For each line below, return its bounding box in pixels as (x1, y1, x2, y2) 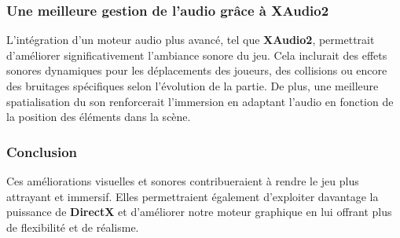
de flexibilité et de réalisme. (6, 218, 139, 235)
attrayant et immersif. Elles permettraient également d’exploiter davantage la (6, 188, 379, 204)
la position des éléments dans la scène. (6, 108, 191, 125)
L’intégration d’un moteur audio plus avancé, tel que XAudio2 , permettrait (6, 31, 375, 48)
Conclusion (6, 141, 77, 161)
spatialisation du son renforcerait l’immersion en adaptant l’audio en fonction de (6, 93, 394, 109)
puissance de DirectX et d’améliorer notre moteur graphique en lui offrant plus (6, 203, 392, 220)
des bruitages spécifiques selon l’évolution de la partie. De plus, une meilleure (6, 78, 379, 93)
